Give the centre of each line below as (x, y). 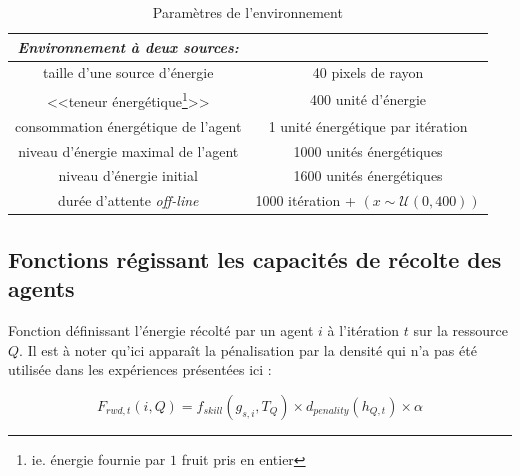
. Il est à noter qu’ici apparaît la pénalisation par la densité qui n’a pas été (248, 349)
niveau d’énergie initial (128, 175)
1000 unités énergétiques (368, 150)
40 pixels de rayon (368, 72)
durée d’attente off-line (128, 200)
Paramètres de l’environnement (247, 12)
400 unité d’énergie (368, 99)
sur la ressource (460, 330)
